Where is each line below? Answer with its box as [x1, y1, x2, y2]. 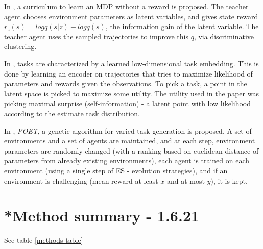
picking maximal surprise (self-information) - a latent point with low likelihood [4, 98, 251, 109]
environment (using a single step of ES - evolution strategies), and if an [4, 165, 228, 176]
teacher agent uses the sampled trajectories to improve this [4, 31, 188, 41]
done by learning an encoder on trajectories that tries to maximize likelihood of [4, 68, 253, 79]
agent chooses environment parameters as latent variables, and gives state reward [4, 11, 258, 21]
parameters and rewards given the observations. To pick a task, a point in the [4, 78, 247, 89]
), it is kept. [210, 175, 248, 186]
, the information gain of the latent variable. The [105, 21, 259, 32]
